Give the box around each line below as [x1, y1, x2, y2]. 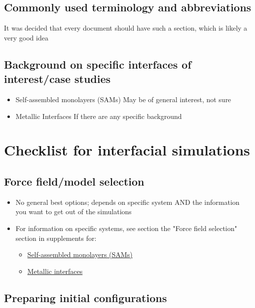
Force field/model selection [4, 173, 145, 189]
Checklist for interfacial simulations [4, 140, 250, 160]
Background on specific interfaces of [4, 56, 191, 72]
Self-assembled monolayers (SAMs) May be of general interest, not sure [15, 94, 231, 104]
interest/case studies [4, 71, 111, 86]
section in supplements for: [15, 232, 97, 243]
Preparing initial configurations [4, 290, 167, 305]
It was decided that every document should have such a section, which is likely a [4, 23, 248, 33]
